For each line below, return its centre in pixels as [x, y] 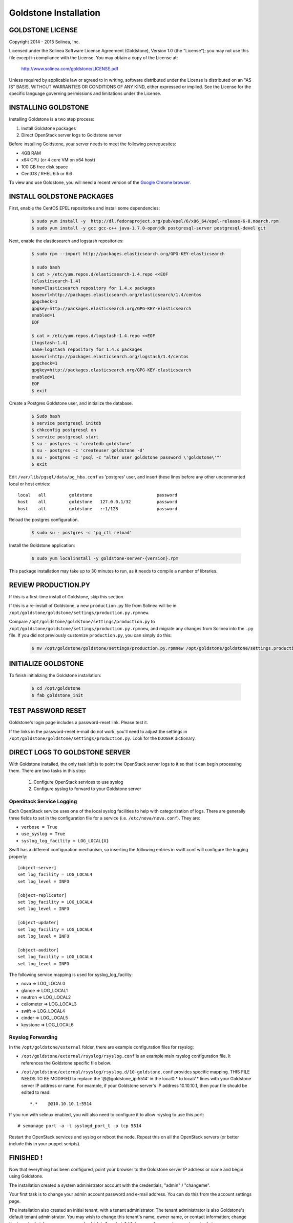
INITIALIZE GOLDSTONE [46, 664]
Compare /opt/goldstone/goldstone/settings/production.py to [82, 622]
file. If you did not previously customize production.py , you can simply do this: [90, 635]
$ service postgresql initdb [66, 423]
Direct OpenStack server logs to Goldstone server [71, 135]
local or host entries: [30, 484]
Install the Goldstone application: [42, 545]
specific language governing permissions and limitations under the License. [85, 93]
